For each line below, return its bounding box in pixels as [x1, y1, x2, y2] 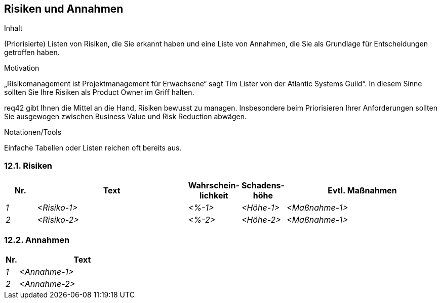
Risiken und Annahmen [4, 3, 124, 15]
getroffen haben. [4, 48, 60, 57]
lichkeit [199, 190, 228, 201]
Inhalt [4, 24, 23, 33]
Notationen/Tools [4, 128, 62, 137]
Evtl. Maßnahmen [328, 185, 397, 196]
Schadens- [241, 180, 285, 191]
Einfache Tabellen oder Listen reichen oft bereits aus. [4, 143, 182, 153]
